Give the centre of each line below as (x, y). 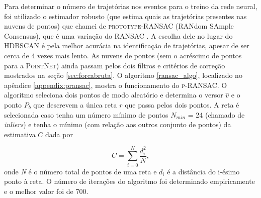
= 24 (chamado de (216, 114)
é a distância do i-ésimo (203, 171)
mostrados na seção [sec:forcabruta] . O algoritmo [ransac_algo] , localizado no (123, 75)
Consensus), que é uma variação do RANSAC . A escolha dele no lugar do (118, 35)
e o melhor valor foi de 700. (46, 191)
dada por (59, 134)
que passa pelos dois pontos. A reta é (182, 104)
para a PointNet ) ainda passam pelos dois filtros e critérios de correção (115, 65)
